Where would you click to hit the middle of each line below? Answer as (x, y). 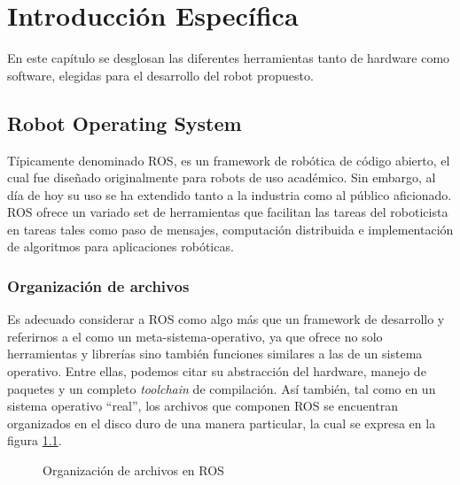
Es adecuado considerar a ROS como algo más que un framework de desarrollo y (226, 319)
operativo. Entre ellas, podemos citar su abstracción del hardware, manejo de (217, 371)
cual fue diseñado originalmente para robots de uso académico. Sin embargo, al (222, 177)
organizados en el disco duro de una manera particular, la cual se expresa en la (222, 423)
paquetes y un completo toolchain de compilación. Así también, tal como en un (222, 388)
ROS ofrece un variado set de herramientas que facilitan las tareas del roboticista (228, 212)
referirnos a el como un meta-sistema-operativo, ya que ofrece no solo (195, 336)
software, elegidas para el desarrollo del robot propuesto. (160, 75)
